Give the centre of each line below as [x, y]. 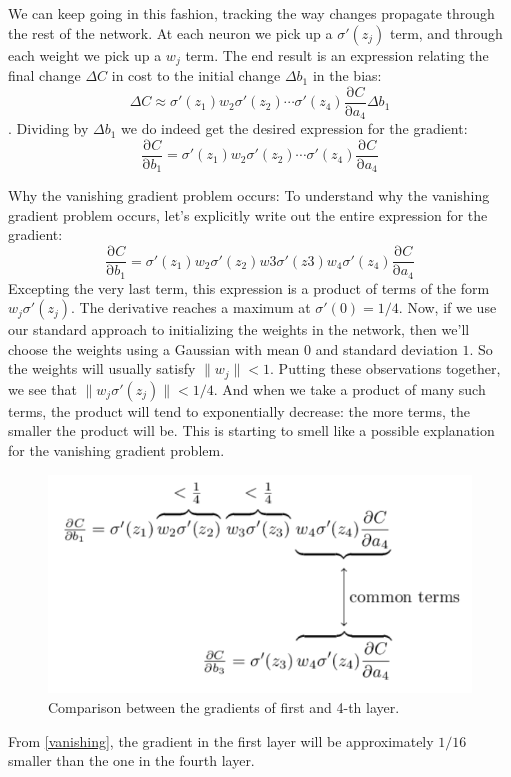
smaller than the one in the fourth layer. [131, 760]
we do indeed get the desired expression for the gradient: [294, 128]
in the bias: [347, 75]
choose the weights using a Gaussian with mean [154, 348]
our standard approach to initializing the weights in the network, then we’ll [239, 329]
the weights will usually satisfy [102, 368]
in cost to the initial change [196, 75]
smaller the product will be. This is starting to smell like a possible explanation [251, 430]
